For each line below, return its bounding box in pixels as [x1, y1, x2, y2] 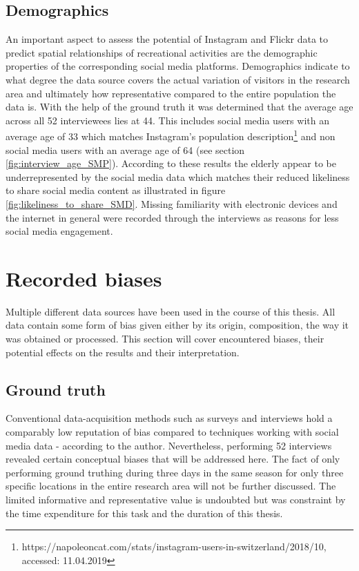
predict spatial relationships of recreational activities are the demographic [6, 45, 318, 59]
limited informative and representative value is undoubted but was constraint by [6, 492, 346, 507]
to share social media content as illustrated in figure [6, 183, 226, 197]
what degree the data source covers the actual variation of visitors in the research [6, 72, 350, 86]
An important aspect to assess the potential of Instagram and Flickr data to [6, 32, 329, 46]
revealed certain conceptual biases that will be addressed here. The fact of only [6, 452, 340, 466]
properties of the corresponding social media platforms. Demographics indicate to [6, 59, 350, 73]
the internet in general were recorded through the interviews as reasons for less [6, 210, 339, 224]
